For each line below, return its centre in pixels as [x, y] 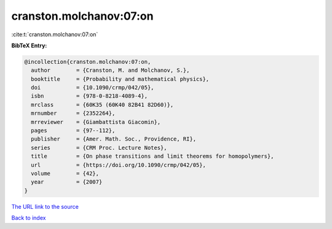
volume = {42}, [65, 173]
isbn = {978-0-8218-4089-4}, [89, 96]
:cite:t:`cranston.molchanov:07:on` [55, 34]
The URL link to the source [45, 206]
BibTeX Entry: [29, 45]
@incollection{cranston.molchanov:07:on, [88, 62]
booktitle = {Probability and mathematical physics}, [120, 79]
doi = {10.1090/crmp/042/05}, [93, 88]
